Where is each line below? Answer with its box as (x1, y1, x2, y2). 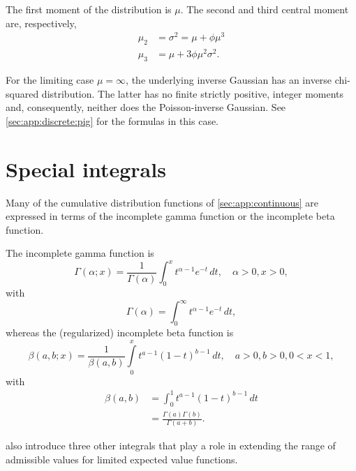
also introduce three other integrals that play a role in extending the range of (6, 438, 336, 453)
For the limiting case (6, 73, 94, 87)
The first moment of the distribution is (6, 2, 172, 16)
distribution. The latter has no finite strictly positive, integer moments (41, 86, 344, 100)
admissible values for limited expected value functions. (6, 451, 238, 466)
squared (6, 86, 39, 100)
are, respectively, (6, 15, 77, 30)
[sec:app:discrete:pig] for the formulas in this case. (6, 113, 219, 128)
